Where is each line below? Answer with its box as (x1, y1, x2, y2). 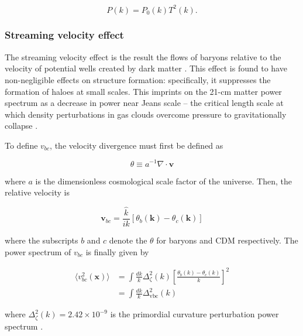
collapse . (5, 119, 38, 132)
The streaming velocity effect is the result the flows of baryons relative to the (5, 50, 281, 63)
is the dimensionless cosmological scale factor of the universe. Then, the (35, 174, 292, 187)
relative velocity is (5, 186, 70, 198)
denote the (109, 234, 147, 246)
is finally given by (85, 245, 149, 258)
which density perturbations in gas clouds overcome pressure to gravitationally (5, 108, 287, 120)
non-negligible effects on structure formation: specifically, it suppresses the (5, 73, 271, 85)
